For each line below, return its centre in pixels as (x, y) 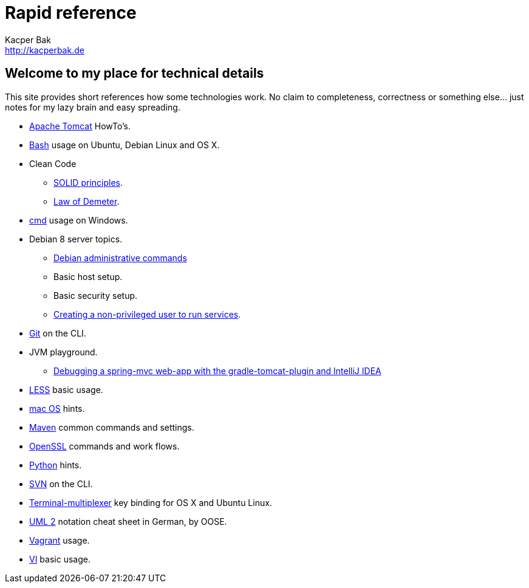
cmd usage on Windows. (79, 220)
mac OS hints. (57, 408)
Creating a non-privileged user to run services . (147, 314)
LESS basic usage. (66, 389)
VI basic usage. (60, 559)
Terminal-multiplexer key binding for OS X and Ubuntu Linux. (151, 502)
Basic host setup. (88, 276)
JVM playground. (63, 352)
